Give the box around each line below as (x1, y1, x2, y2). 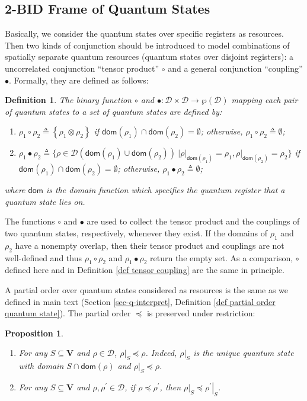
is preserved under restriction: (146, 307, 255, 319)
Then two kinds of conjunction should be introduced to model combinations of (5, 39, 290, 51)
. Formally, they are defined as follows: (9, 73, 149, 86)
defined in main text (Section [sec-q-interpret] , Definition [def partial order (5, 295, 276, 307)
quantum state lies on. (5, 195, 85, 207)
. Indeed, (145, 347, 177, 359)
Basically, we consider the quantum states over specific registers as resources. (5, 27, 284, 40)
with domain (18, 360, 64, 372)
